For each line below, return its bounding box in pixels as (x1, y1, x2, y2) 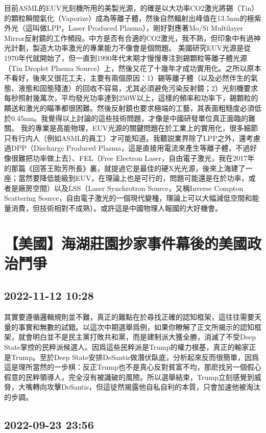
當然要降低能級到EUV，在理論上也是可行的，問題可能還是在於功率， (18, 173, 249, 183)
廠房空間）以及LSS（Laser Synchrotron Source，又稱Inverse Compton (18, 182, 244, 193)
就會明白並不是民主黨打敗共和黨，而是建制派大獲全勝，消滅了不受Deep (18, 331, 256, 342)
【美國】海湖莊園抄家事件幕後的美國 (4, 232, 248, 253)
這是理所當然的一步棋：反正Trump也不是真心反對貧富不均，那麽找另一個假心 (4, 362, 261, 372)
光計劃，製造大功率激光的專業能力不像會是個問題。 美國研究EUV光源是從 (4, 42, 251, 53)
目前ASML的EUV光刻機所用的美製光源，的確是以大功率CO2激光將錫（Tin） (4, 3, 259, 13)
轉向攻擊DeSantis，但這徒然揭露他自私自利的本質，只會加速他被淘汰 (32, 381, 260, 392)
